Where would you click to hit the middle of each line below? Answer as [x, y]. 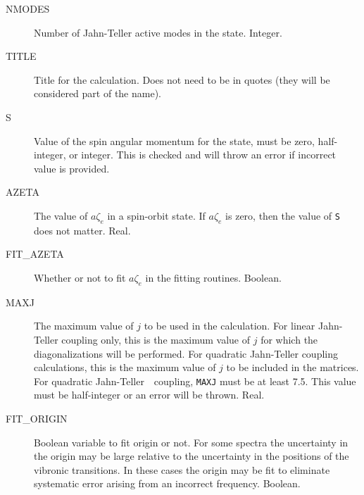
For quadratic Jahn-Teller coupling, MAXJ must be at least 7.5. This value [195, 381]
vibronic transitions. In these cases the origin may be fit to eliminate [182, 469]
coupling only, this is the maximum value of [156, 339]
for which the [289, 339]
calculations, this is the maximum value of [125, 367]
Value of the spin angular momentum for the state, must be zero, [174, 140]
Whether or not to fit [80, 277]
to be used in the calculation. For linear [230, 326]
